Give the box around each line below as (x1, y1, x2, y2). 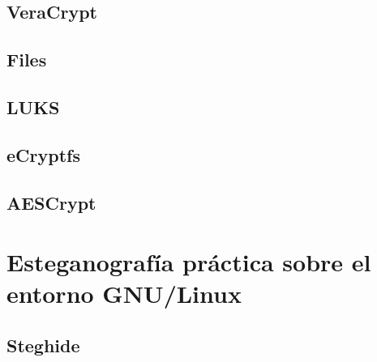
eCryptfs (6, 142, 80, 167)
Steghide (6, 332, 80, 357)
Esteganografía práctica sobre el (6, 245, 371, 279)
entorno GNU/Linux (6, 277, 242, 310)
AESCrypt (6, 190, 96, 215)
